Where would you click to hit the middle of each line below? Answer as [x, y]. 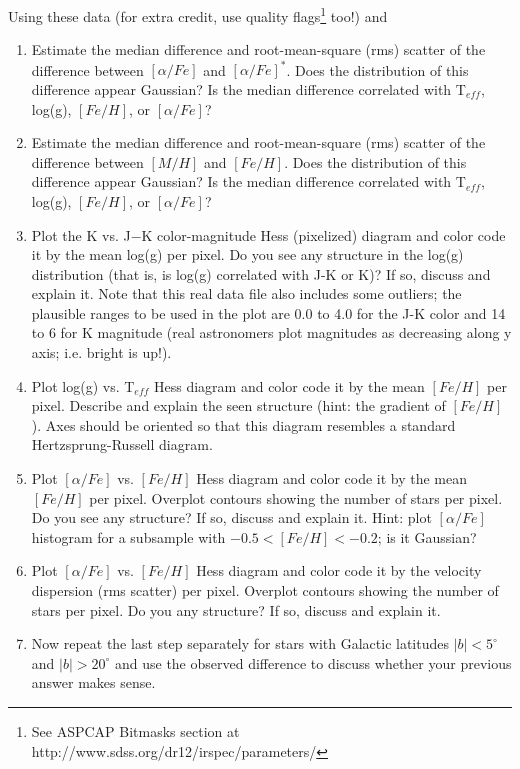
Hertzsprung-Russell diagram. [122, 444]
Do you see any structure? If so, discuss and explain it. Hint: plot [231, 517]
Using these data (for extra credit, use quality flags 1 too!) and [198, 14]
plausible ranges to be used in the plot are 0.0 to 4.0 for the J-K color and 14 [268, 312]
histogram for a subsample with [128, 536]
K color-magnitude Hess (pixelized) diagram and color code [323, 234]
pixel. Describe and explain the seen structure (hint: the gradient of [238, 405]
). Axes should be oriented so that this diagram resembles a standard [243, 424]
